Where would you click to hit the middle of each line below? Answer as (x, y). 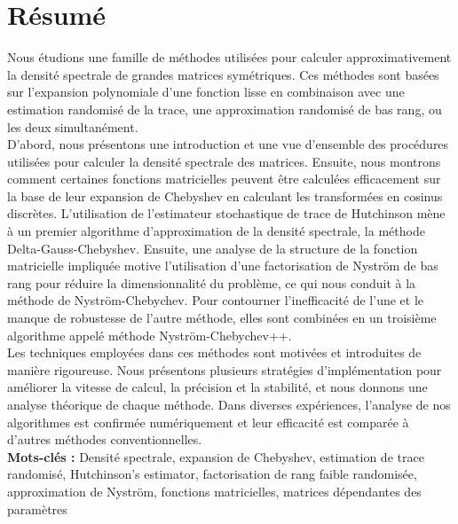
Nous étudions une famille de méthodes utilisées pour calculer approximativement (229, 57)
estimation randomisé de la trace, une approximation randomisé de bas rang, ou (225, 109)
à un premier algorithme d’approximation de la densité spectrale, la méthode (216, 231)
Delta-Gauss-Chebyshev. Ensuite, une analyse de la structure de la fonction (213, 248)
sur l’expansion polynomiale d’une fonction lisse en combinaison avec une (206, 92)
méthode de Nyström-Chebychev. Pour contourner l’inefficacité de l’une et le (216, 300)
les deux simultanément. (73, 126)
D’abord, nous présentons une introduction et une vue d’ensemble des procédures (228, 144)
